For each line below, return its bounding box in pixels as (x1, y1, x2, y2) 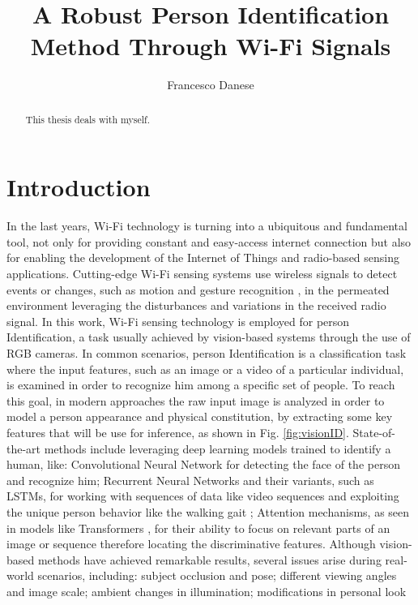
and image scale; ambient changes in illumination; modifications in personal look (6, 582, 407, 599)
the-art (6, 440, 41, 457)
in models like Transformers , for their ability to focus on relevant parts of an (6, 519, 390, 536)
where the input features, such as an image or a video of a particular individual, (6, 360, 404, 377)
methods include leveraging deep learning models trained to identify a (44, 440, 391, 457)
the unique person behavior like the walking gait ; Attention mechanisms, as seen (6, 503, 410, 520)
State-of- (352, 424, 396, 441)
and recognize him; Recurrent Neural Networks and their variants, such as (6, 471, 374, 488)
